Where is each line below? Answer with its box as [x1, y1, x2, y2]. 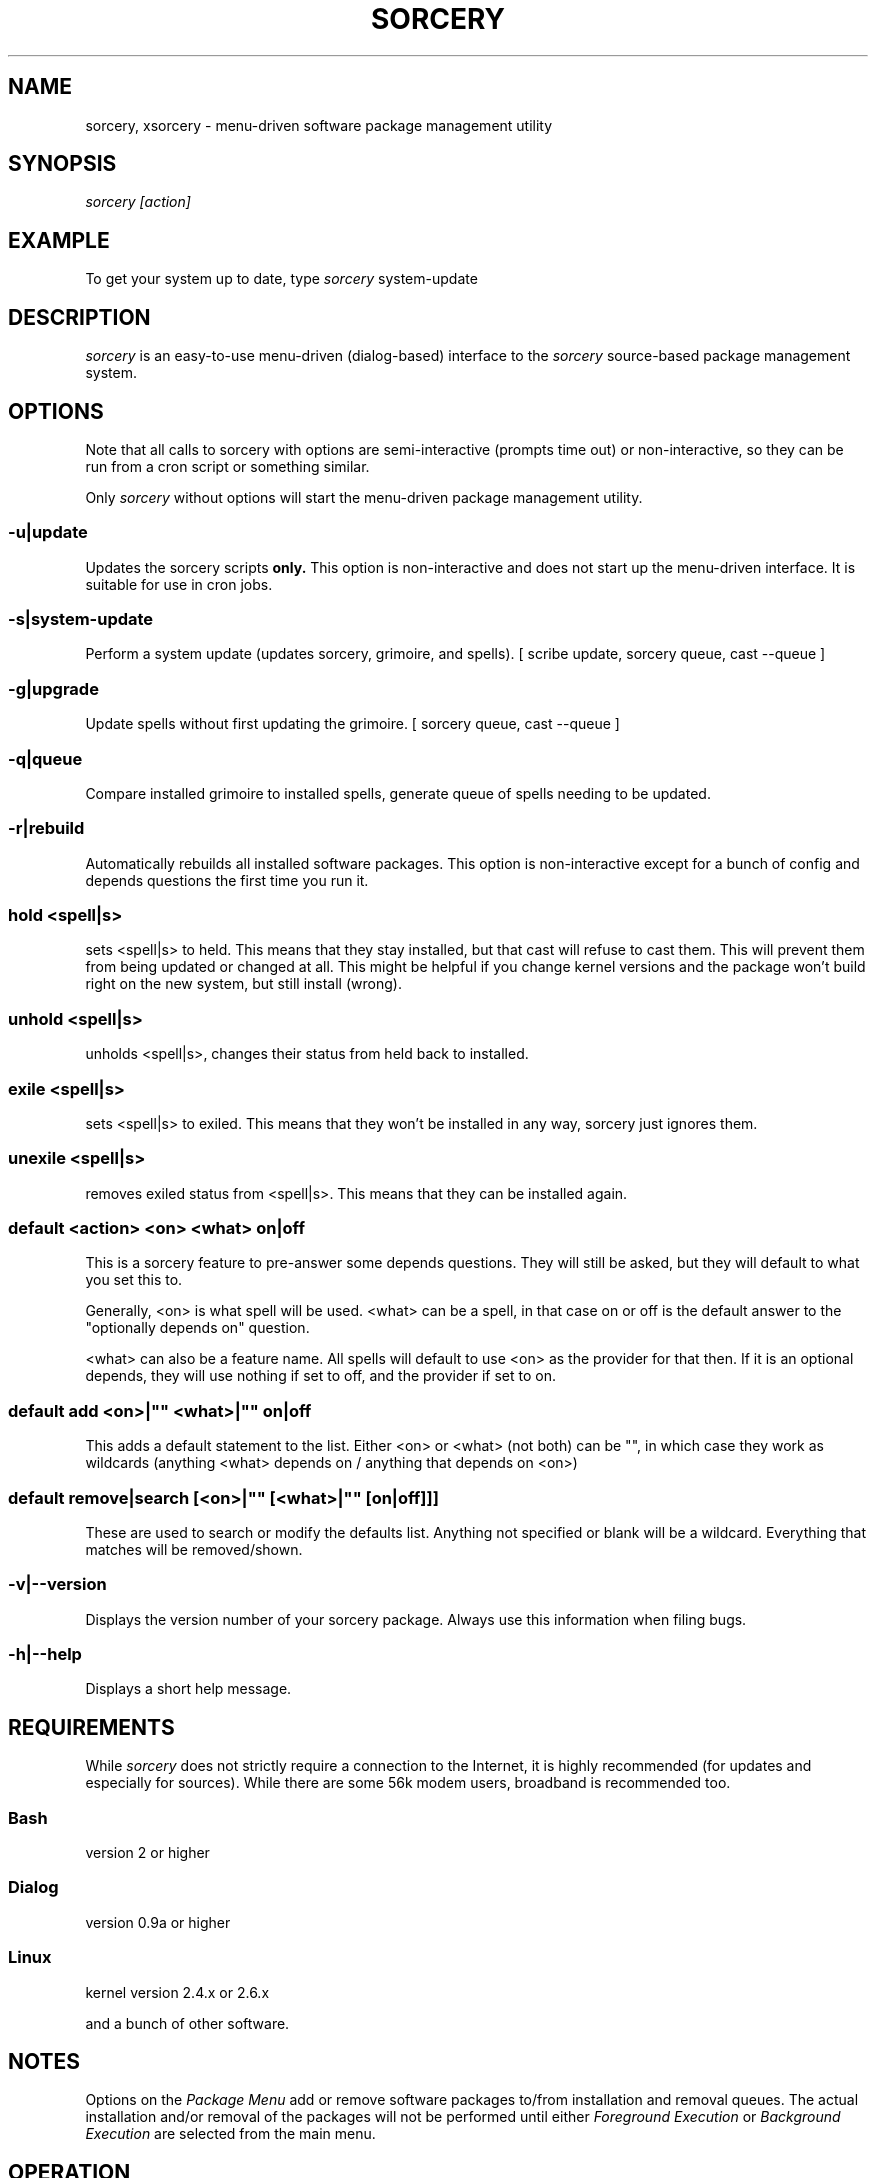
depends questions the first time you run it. [85, 871, 369, 889]
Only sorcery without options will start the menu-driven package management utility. [85, 488, 643, 506]
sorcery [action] [85, 193, 191, 211]
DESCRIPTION [8, 304, 151, 330]
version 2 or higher [85, 1844, 210, 1862]
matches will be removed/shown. [85, 1540, 303, 1558]
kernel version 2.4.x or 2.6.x [85, 1983, 270, 2001]
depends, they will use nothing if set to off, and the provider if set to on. [85, 1367, 556, 1385]
